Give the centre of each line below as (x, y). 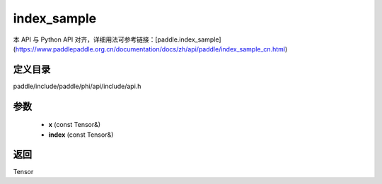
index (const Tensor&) (81, 135)
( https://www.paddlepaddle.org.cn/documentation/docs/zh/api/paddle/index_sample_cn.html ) (150, 49)
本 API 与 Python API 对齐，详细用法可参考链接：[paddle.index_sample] (117, 39)
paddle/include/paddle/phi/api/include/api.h (77, 86)
